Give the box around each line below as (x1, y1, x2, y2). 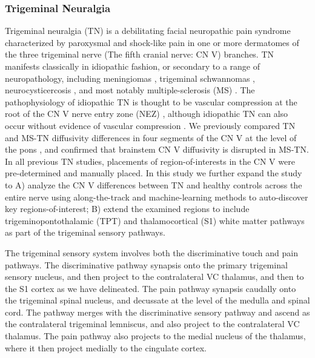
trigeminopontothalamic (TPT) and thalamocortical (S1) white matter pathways (5, 214, 305, 227)
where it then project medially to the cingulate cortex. (5, 341, 207, 354)
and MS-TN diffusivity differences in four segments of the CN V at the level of (5, 131, 297, 144)
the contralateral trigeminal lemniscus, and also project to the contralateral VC (5, 317, 300, 330)
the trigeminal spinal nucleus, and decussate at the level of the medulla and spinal (5, 294, 310, 307)
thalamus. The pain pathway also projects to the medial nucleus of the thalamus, (5, 330, 306, 342)
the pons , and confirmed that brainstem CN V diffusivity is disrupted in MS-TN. (5, 143, 309, 156)
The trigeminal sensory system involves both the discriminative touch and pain (5, 246, 298, 259)
